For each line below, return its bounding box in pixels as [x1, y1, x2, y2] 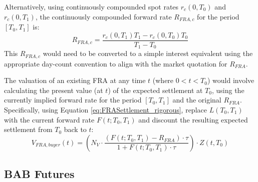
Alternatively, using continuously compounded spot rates [4, 1, 179, 11]
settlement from [4, 124, 53, 134]
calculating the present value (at [4, 84, 103, 95]
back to [64, 124, 87, 134]
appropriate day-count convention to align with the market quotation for [4, 58, 227, 68]
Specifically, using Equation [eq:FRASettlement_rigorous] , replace [4, 104, 207, 114]
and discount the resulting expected [138, 114, 248, 124]
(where [152, 75, 174, 85]
